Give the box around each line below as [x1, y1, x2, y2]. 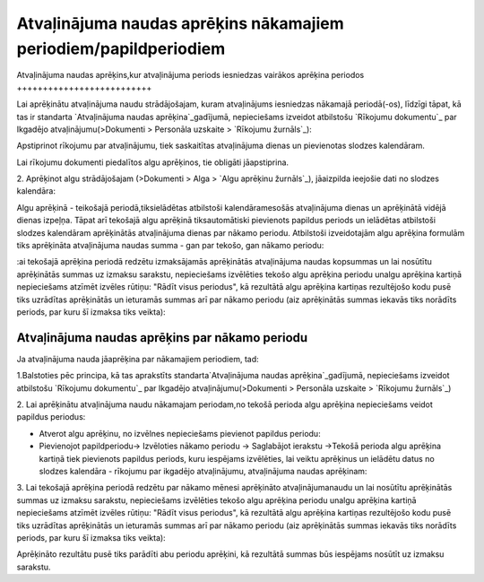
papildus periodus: [16, 412, 86, 422]
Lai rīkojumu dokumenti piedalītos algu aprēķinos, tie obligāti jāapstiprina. [16, 157, 290, 168]
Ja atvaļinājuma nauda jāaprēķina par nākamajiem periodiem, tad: [16, 353, 259, 364]
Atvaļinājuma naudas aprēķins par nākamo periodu [16, 330, 308, 345]
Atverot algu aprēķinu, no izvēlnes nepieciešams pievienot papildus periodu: [39, 428, 322, 439]
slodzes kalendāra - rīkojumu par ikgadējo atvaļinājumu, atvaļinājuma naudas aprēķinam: [39, 466, 367, 477]
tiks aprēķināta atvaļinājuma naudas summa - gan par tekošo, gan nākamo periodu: [16, 240, 324, 251]
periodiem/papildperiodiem [16, 39, 226, 58]
